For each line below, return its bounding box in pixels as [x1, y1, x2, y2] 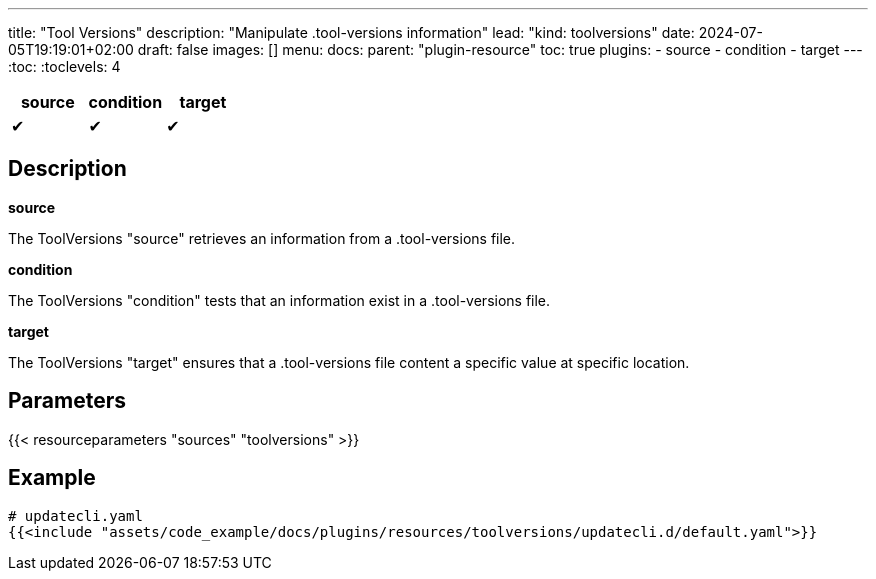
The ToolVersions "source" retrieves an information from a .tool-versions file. [8, 229, 516, 247]
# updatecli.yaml [8, 507, 143, 524]
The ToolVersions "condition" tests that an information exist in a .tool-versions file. [8, 291, 551, 309]
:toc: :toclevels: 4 [8, 58, 121, 75]
